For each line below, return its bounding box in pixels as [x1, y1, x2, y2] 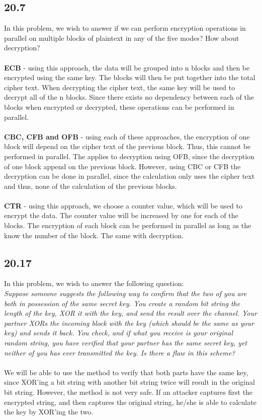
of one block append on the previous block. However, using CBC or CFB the [4, 161, 241, 171]
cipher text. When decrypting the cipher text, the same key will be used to [4, 82, 235, 92]
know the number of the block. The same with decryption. [4, 230, 184, 240]
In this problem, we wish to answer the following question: [4, 278, 184, 289]
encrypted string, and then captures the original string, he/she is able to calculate [4, 396, 256, 407]
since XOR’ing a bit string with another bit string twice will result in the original [4, 377, 255, 387]
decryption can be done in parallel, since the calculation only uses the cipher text [4, 171, 255, 181]
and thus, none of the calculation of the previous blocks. [4, 180, 177, 191]
